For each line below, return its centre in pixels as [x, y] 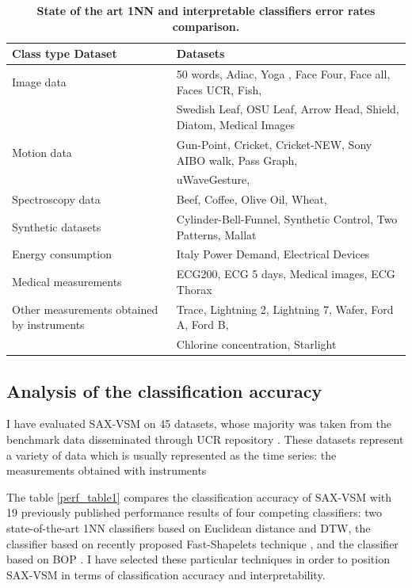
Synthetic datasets [57, 226]
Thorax [194, 289]
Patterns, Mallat [216, 234]
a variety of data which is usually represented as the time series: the [172, 454]
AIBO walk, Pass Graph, [237, 160]
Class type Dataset [65, 53]
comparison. [206, 26]
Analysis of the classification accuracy [164, 390]
